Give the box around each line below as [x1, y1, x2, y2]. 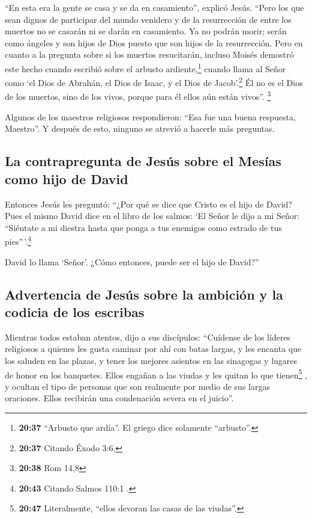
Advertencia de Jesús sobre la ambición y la [5, 285, 283, 303]
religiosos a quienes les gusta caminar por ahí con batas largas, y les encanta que [5, 342, 302, 355]
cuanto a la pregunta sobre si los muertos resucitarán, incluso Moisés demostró [5, 48, 294, 61]
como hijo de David [5, 169, 128, 188]
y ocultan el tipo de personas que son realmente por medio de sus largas [5, 380, 270, 392]
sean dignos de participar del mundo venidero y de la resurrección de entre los [5, 13, 292, 25]
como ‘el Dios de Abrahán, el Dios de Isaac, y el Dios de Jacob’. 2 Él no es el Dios [5, 75, 303, 88]
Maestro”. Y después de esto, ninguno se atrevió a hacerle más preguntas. [5, 122, 275, 135]
